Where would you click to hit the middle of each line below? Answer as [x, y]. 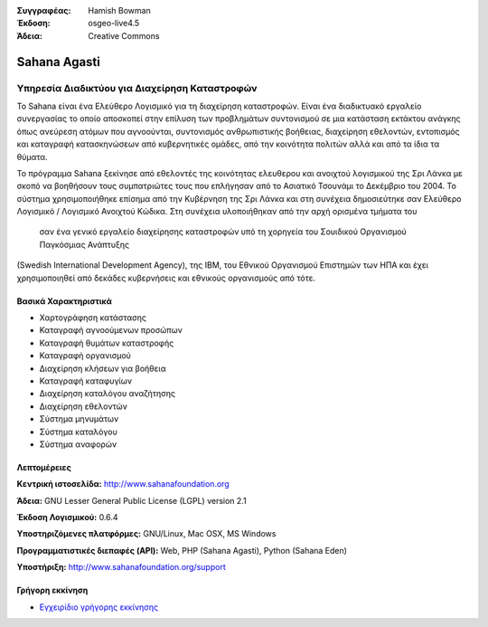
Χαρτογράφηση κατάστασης [93, 318]
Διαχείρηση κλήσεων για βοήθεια [103, 368]
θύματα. [33, 157]
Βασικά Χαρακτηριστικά [64, 301]
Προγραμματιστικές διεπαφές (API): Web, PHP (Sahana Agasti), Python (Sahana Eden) [182, 550]
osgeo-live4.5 [114, 24]
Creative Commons [124, 35]
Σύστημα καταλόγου [78, 432]
